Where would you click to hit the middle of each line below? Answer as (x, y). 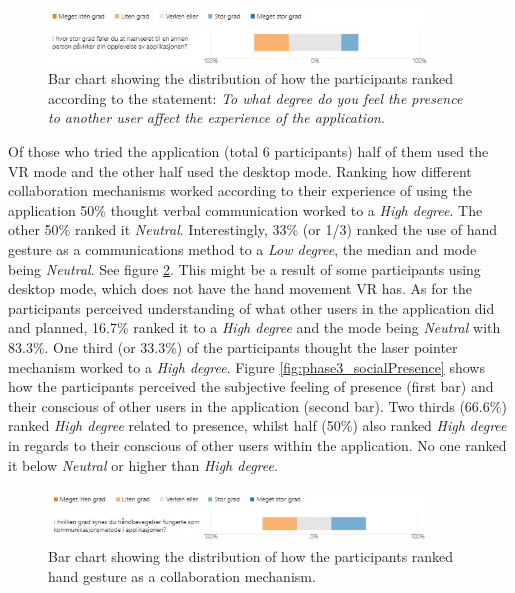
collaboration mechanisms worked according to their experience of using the (240, 190)
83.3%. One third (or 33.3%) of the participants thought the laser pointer (233, 346)
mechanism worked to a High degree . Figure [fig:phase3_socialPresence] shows (246, 366)
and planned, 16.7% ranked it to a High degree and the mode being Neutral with (254, 327)
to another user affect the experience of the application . (216, 117)
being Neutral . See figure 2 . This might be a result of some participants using (244, 268)
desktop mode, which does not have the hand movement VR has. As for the (240, 288)
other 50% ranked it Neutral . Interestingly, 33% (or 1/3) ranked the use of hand (253, 229)
